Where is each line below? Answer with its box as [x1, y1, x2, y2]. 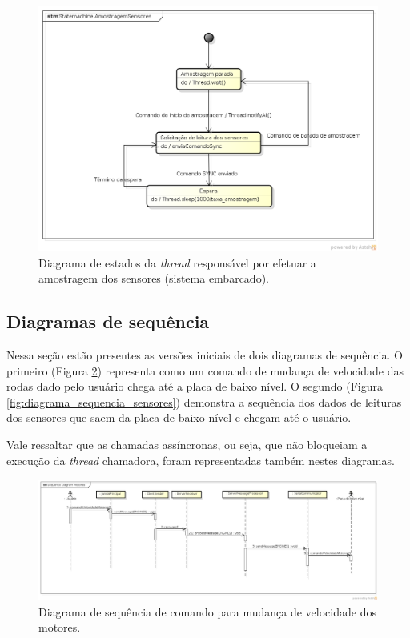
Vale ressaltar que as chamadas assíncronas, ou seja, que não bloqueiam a [6, 435, 368, 452]
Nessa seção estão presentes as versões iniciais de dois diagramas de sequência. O [6, 346, 403, 363]
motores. [38, 619, 81, 636]
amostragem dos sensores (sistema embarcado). [38, 270, 269, 287]
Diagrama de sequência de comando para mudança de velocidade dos [38, 603, 376, 620]
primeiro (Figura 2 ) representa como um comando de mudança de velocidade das [6, 362, 404, 379]
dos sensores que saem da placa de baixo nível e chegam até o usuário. [6, 409, 352, 426]
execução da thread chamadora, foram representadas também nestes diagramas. [6, 451, 395, 468]
